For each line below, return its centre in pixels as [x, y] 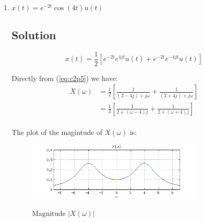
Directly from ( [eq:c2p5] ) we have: [65, 78]
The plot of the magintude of [57, 132]
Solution [34, 34]
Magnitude [49, 213]
